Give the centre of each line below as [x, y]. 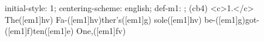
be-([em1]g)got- [232, 19]
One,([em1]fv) [101, 31]
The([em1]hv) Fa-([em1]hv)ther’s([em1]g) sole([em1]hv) [103, 19]
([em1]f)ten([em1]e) [39, 31]
